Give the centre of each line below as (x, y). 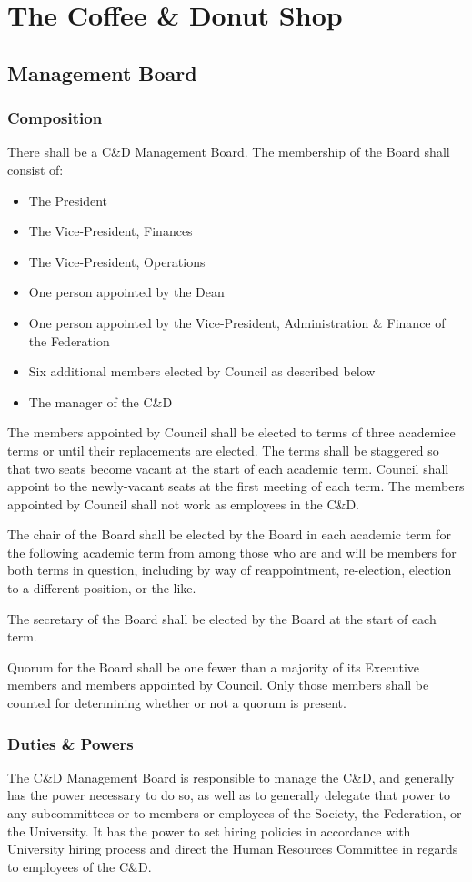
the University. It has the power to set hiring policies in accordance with (209, 831)
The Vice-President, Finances (110, 231)
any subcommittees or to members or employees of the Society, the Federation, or (235, 813)
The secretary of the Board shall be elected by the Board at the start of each (222, 618)
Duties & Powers (70, 743)
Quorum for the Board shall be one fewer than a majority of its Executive (214, 667)
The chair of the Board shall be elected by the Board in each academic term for (229, 534)
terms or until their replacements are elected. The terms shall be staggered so (223, 450)
